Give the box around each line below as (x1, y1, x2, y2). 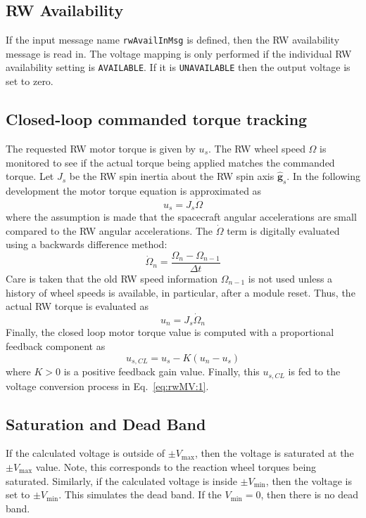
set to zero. (6, 74, 53, 89)
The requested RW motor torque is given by (6, 141, 196, 155)
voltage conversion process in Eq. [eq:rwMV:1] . (6, 378, 209, 393)
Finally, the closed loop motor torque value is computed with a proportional (6, 325, 334, 339)
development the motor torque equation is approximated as (6, 183, 262, 198)
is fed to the (288, 364, 341, 379)
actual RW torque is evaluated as (6, 299, 149, 313)
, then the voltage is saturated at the (194, 446, 354, 460)
